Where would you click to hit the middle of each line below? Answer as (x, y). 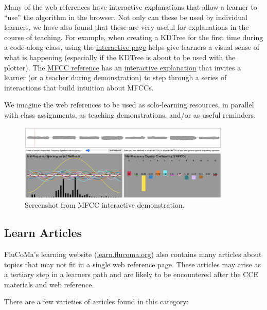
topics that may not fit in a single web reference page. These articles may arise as (133, 264)
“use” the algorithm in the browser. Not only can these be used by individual (126, 17)
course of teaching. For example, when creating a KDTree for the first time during (134, 37)
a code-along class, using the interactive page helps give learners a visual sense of (132, 47)
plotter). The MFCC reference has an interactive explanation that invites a (123, 67)
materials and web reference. (49, 284)
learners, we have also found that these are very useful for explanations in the (127, 27)
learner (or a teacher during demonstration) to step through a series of (115, 77)
